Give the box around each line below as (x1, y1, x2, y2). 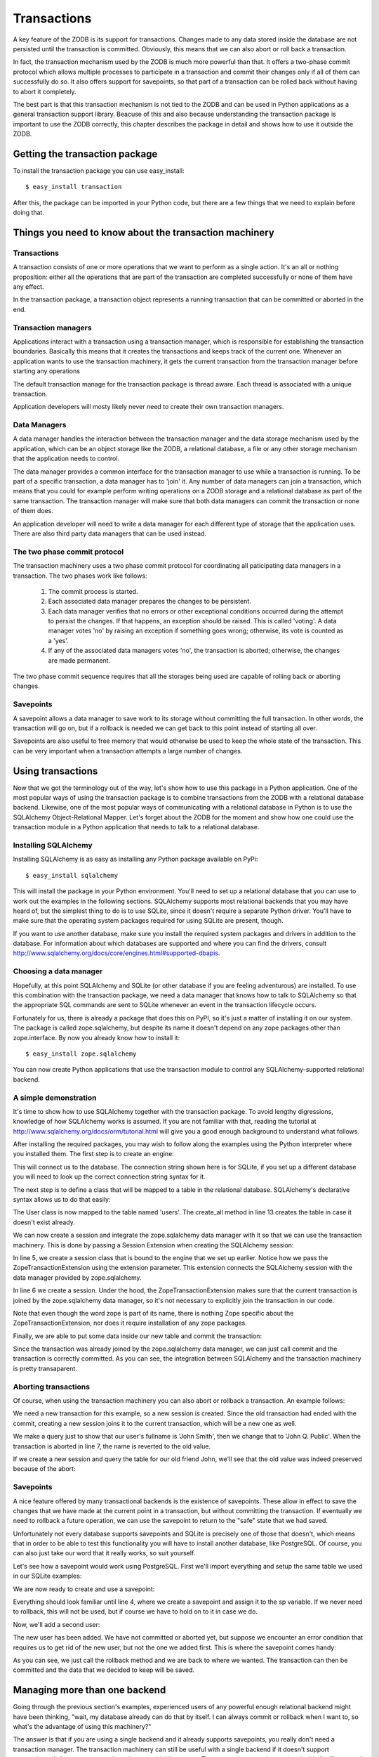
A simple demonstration (13, 1093, 97, 1103)
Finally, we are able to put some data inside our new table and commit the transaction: (13, 1332, 262, 1340)
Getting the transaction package (13, 148, 158, 160)
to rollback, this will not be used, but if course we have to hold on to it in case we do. (13, 1607, 258, 1616)
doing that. (13, 208, 45, 217)
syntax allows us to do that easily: (13, 1195, 112, 1204)
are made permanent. (48, 656, 111, 664)
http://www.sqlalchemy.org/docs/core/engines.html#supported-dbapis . (13, 949, 220, 957)
